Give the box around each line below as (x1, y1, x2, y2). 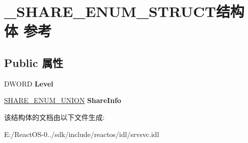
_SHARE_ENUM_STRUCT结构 (4, 1, 244, 21)
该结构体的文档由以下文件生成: (4, 111, 105, 122)
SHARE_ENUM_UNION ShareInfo (4, 95, 121, 105)
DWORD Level (4, 78, 53, 88)
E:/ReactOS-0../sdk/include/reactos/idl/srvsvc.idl (4, 128, 159, 139)
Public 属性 (4, 54, 63, 70)
